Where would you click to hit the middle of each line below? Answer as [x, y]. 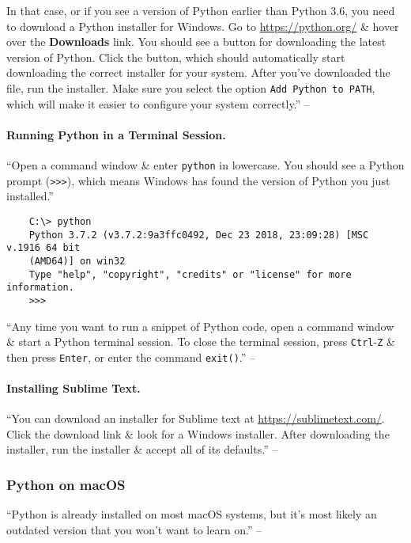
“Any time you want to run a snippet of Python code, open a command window [200, 326]
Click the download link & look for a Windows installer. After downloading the [198, 433]
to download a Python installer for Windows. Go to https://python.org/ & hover [203, 26]
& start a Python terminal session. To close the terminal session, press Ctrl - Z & [201, 342]
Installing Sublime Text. [74, 388]
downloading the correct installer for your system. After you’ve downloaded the [198, 72]
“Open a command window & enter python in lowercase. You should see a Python [205, 165]
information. [40, 288]
